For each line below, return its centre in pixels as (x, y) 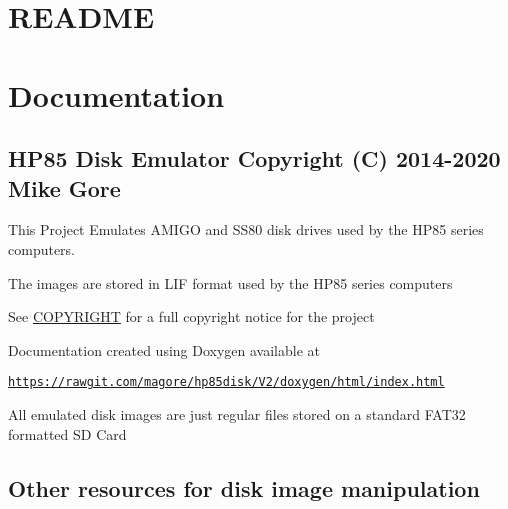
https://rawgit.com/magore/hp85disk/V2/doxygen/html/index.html (226, 382)
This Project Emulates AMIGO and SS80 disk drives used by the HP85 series (246, 229)
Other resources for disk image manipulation (244, 487)
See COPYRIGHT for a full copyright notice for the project (191, 316)
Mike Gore (64, 187)
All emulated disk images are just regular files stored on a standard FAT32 (237, 413)
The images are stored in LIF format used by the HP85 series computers (230, 282)
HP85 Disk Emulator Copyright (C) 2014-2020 (254, 158)
